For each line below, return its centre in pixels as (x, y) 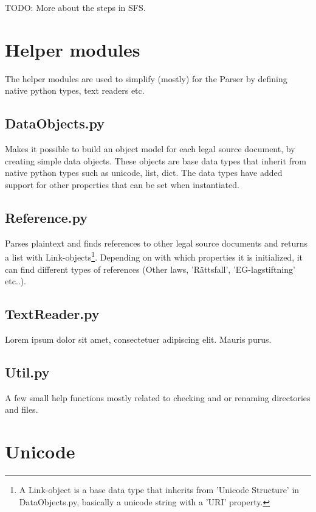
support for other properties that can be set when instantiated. (122, 184)
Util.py (27, 372)
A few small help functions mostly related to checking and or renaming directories (158, 397)
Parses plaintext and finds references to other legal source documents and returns (156, 243)
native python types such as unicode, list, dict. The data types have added (144, 173)
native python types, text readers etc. (75, 90)
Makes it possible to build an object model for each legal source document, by (150, 149)
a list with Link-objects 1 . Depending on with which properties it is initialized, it (154, 256)
